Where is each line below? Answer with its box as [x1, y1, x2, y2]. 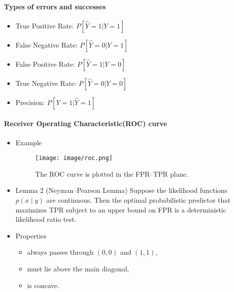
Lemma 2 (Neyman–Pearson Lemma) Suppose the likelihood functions [15, 185, 228, 195]
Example [15, 137, 42, 147]
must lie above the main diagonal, [27, 264, 129, 273]
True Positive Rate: [15, 20, 74, 30]
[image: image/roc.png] [35, 155, 113, 162]
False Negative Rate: [15, 39, 78, 50]
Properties [15, 230, 47, 240]
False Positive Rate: [15, 58, 75, 69]
